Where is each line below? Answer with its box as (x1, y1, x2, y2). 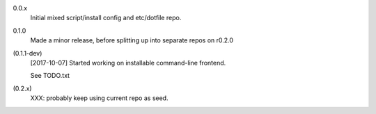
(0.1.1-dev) (13, 49, 42, 57)
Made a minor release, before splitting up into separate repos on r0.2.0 (30, 36, 233, 44)
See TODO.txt (30, 72, 70, 80)
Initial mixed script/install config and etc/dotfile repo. (30, 14, 182, 22)
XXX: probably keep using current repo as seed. (30, 94, 169, 102)
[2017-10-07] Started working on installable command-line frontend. (30, 58, 226, 67)
